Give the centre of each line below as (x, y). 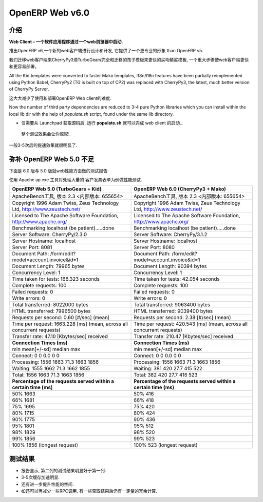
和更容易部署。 (24, 66)
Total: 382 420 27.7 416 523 (166, 375)
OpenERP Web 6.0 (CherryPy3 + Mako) (180, 189)
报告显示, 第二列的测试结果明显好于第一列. (64, 470)
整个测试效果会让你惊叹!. (46, 134)
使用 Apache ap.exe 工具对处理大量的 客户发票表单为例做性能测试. (75, 180)
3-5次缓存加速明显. (40, 477)
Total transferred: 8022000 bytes (50, 305)
